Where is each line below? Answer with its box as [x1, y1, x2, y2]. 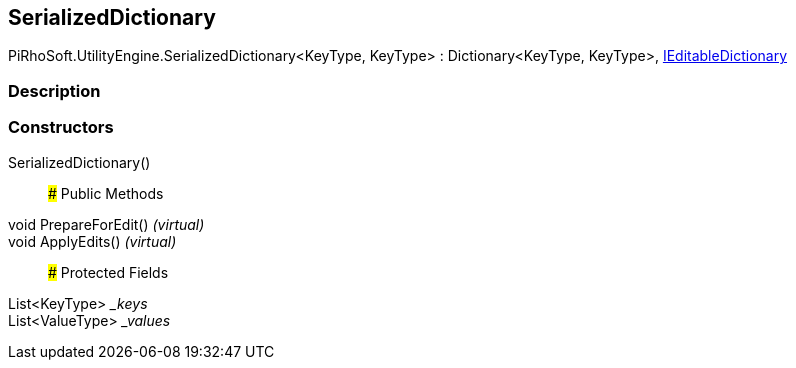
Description [8, 80, 101, 101]
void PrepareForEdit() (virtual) [8, 215, 205, 233]
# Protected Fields [48, 263, 169, 281]
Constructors [8, 117, 114, 138]
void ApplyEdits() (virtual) [8, 232, 177, 250]
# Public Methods [48, 184, 164, 202]
